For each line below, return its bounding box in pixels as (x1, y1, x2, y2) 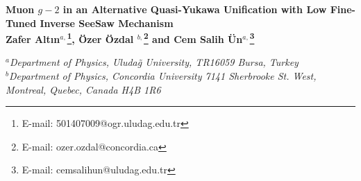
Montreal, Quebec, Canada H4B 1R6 (6, 82, 161, 96)
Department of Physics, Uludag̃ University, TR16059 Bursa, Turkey (9, 55, 299, 69)
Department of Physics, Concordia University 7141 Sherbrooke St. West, (8, 69, 317, 83)
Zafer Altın (6, 31, 60, 46)
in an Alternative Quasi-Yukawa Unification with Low (62, 2, 327, 16)
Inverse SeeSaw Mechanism (40, 15, 174, 30)
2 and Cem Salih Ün (144, 30, 243, 46)
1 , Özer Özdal (67, 30, 134, 46)
